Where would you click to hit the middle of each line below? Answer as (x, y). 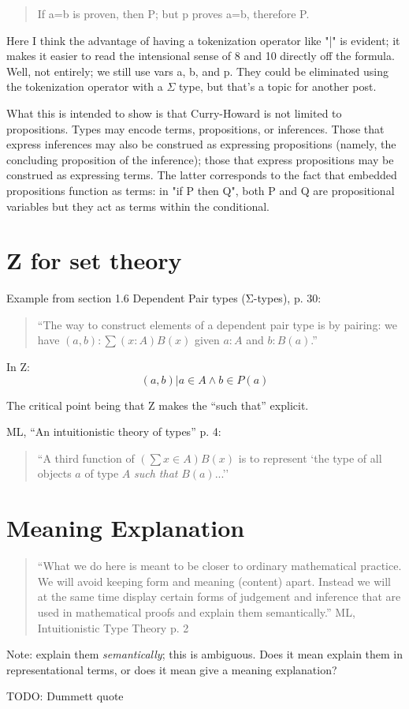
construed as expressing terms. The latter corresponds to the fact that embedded (202, 175)
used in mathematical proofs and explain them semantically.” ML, (196, 611)
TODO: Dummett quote (65, 696)
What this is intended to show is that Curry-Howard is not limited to (174, 113)
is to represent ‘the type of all (310, 458)
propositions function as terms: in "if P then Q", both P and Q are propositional (201, 190)
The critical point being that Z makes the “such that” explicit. (158, 405)
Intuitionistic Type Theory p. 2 (113, 627)
